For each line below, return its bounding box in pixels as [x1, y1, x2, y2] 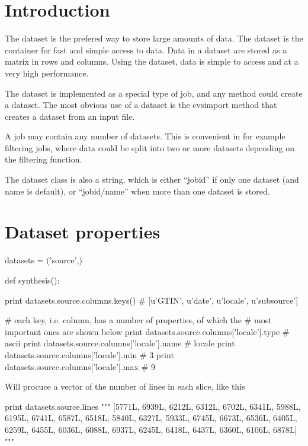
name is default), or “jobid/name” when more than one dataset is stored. [5, 184, 270, 197]
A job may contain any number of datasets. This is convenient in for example [5, 130, 285, 142]
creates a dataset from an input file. [5, 110, 135, 122]
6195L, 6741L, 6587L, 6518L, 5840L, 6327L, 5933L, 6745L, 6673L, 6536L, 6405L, [5, 412, 297, 424]
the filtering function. [5, 153, 82, 165]
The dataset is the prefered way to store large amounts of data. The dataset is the [5, 32, 303, 44]
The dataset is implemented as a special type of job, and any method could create [5, 87, 303, 99]
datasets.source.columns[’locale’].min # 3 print [5, 348, 174, 361]
